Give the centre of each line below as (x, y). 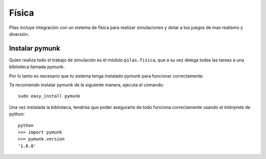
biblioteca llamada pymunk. (37, 67)
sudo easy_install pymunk (49, 96)
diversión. (19, 34)
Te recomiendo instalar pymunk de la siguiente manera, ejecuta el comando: (87, 85)
